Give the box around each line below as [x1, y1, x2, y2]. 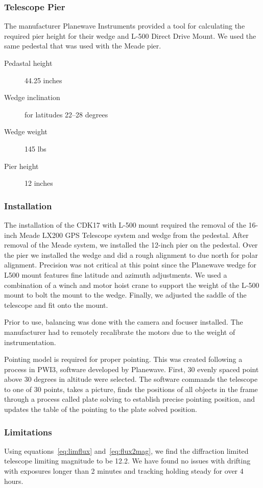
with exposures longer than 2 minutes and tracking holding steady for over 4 [4, 466, 244, 476]
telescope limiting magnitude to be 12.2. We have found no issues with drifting [4, 455, 251, 466]
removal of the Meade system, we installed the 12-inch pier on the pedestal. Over [4, 239, 258, 250]
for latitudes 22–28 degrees [25, 109, 108, 119]
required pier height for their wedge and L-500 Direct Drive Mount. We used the [4, 30, 256, 41]
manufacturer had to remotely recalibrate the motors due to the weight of [4, 326, 235, 337]
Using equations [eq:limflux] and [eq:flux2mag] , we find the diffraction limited [4, 445, 249, 456]
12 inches [25, 178, 53, 188]
